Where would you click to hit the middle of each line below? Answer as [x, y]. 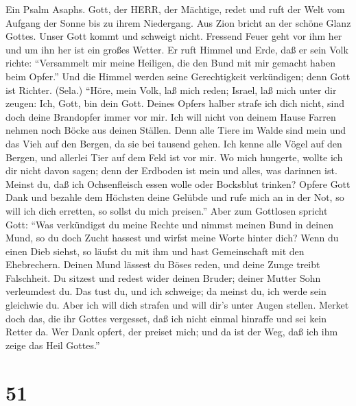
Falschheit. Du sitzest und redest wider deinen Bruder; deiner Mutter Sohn [163, 277]
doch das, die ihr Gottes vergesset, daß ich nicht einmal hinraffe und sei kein [166, 318]
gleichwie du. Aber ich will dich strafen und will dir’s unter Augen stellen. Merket [177, 305]
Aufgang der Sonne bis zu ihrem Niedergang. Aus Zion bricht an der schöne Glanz [178, 22]
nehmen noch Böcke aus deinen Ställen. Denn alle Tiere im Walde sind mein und [176, 130]
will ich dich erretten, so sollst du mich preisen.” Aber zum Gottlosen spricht [167, 210]
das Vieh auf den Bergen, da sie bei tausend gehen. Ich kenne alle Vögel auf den [174, 143]
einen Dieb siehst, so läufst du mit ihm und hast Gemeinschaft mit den [155, 251]
